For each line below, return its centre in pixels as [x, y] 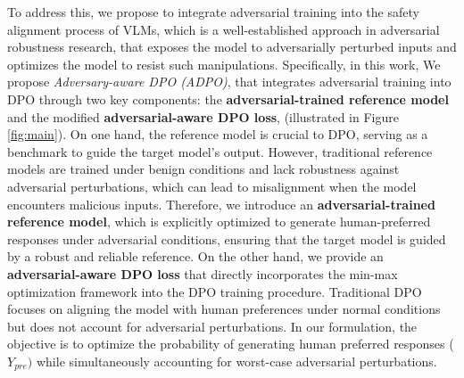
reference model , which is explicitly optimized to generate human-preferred [219, 222]
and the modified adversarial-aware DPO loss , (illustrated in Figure [203, 116]
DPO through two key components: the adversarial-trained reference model [228, 99]
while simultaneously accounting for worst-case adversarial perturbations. [236, 361]
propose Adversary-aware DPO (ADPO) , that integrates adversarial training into [229, 82]
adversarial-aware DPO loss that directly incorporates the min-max [203, 273]
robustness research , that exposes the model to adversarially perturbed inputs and [232, 47]
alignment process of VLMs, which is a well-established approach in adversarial [224, 29]
